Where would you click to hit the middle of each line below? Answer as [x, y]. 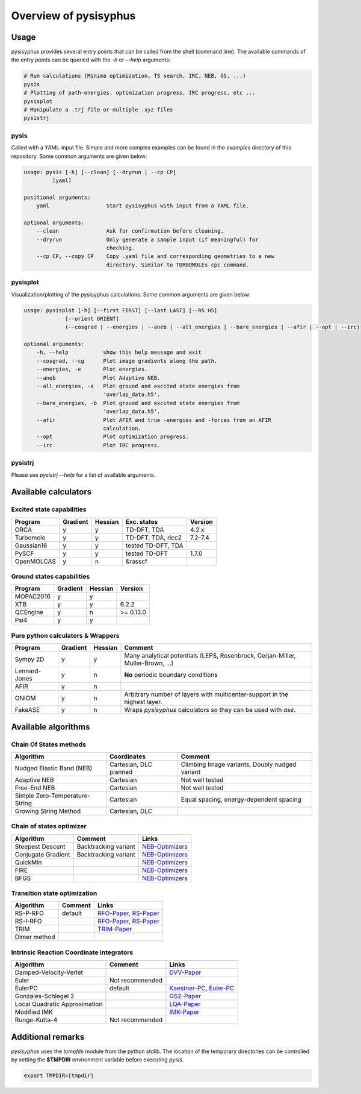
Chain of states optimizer [49, 826]
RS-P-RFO [29, 913]
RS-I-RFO [28, 921]
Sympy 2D [29, 659]
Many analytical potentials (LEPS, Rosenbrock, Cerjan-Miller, [210, 656]
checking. [121, 248]
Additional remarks [48, 1037]
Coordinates [127, 756]
